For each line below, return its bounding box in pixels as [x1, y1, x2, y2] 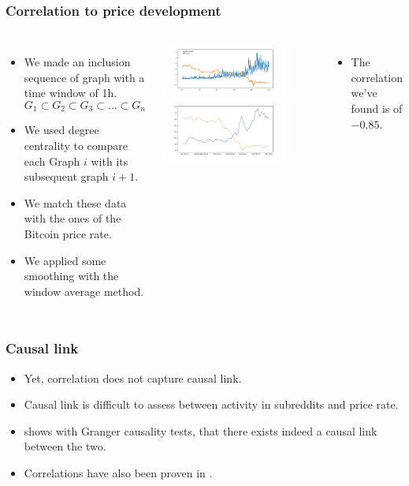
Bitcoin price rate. [24, 226, 112, 242]
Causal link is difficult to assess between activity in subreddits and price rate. [24, 396, 399, 413]
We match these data [24, 194, 127, 211]
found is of [351, 100, 403, 116]
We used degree [24, 121, 99, 138]
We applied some [24, 252, 106, 268]
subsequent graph [24, 168, 109, 185]
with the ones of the [24, 210, 121, 226]
